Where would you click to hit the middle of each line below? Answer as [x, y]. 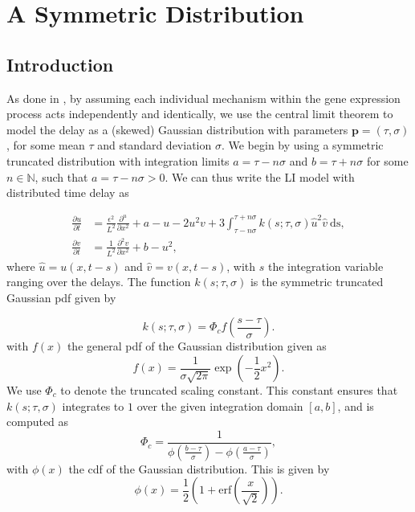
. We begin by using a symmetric [302, 145]
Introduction [60, 64]
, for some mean [46, 145]
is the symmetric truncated [317, 282]
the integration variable [325, 266]
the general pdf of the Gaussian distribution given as [197, 346]
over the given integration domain [220, 406]
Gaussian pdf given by [61, 297]
